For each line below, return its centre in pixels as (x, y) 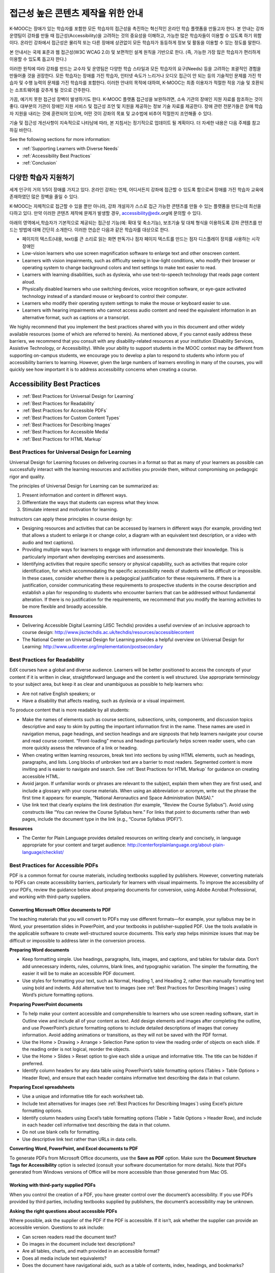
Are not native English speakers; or (59, 694)
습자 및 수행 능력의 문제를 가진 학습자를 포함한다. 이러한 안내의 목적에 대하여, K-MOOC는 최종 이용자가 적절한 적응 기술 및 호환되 (137, 83)
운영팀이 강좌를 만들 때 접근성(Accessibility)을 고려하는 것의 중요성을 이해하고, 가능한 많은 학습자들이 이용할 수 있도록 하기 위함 (135, 35)
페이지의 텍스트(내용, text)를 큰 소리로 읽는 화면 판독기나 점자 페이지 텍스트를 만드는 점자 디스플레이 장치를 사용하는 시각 (141, 239)
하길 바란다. (21, 130)
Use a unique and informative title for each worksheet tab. (83, 1096)
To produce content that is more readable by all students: (70, 710)
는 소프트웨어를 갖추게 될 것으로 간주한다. (50, 90)
